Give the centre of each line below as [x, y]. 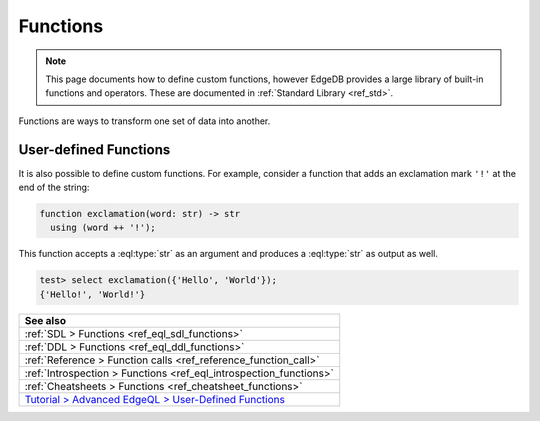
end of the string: [54, 187]
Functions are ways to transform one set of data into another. [144, 121]
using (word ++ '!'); [103, 228]
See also [45, 320]
